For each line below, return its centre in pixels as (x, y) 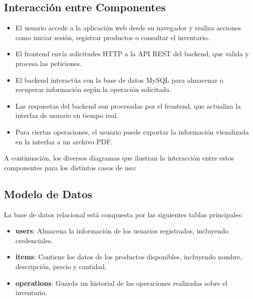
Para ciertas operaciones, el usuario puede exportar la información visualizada (132, 131)
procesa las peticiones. (49, 63)
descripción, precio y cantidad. (61, 266)
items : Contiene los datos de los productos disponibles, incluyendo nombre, (129, 257)
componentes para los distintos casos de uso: (70, 167)
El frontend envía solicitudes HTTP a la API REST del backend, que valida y (132, 54)
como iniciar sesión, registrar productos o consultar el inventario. (112, 37)
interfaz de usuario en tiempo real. (67, 115)
